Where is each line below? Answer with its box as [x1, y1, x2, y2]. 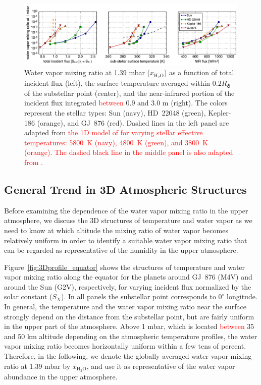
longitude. [227, 291, 257, 302]
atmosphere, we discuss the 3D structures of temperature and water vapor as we [4, 215, 252, 226]
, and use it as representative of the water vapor [86, 360, 235, 371]
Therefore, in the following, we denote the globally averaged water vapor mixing [4, 351, 252, 361]
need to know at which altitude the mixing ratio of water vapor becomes [4, 225, 228, 235]
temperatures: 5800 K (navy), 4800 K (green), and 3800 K [24, 137, 208, 147]
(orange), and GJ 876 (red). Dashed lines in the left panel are [37, 117, 229, 128]
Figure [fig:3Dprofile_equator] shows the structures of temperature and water [4, 261, 245, 272]
